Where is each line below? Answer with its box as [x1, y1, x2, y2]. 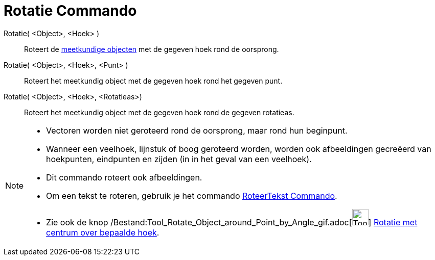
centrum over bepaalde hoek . [46, 227, 159, 238]
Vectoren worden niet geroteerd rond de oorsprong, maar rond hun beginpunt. [46, 125, 348, 136]
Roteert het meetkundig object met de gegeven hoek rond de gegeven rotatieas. [24, 108, 294, 117]
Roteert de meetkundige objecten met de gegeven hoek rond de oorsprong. [24, 44, 279, 54]
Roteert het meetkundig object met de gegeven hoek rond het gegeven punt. [24, 76, 283, 85]
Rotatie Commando [4, 2, 137, 19]
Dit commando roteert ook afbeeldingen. [46, 172, 202, 183]
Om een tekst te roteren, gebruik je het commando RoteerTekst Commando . [46, 190, 337, 201]
